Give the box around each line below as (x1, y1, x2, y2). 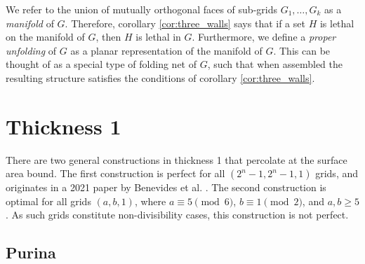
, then (95, 29, 121, 44)
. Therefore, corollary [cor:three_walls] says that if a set (65, 15, 305, 30)
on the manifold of (6, 29, 85, 44)
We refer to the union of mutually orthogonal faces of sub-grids (6, 2, 277, 16)
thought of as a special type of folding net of (6, 57, 197, 71)
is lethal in (135, 29, 181, 44)
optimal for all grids (6, 193, 91, 208)
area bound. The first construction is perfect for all (6, 166, 225, 181)
